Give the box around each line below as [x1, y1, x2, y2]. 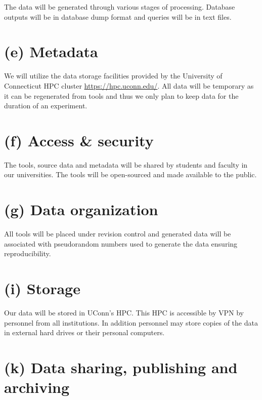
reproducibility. [4, 248, 51, 259]
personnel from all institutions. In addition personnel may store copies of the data [4, 317, 258, 328]
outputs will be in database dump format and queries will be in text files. [4, 11, 232, 22]
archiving [4, 377, 70, 397]
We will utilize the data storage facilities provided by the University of [4, 70, 223, 81]
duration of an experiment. [4, 100, 88, 111]
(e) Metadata [4, 41, 98, 62]
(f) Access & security [4, 130, 154, 150]
